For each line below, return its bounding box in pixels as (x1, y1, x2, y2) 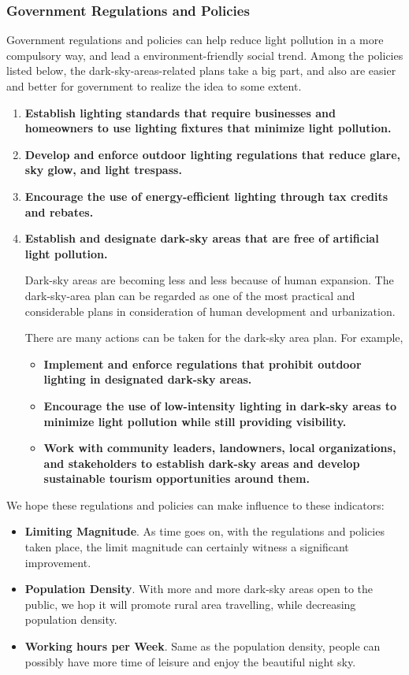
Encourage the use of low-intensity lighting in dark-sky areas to (43, 397, 396, 414)
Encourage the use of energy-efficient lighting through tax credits (24, 187, 389, 204)
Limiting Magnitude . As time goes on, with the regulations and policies (24, 523, 385, 540)
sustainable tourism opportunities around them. (43, 470, 310, 487)
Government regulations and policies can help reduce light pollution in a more (6, 32, 384, 48)
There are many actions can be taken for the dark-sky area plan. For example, (24, 329, 403, 346)
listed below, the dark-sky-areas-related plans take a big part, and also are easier (6, 62, 396, 79)
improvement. (24, 554, 91, 570)
